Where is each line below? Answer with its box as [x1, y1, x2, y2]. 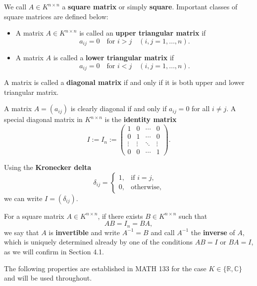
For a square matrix [4, 210, 64, 221]
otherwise [131, 184, 159, 191]
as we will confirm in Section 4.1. [4, 246, 104, 257]
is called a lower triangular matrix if [53, 52, 174, 63]
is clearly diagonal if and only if [70, 103, 167, 114]
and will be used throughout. [4, 273, 92, 283]
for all [192, 103, 210, 114]
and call [151, 227, 175, 237]
